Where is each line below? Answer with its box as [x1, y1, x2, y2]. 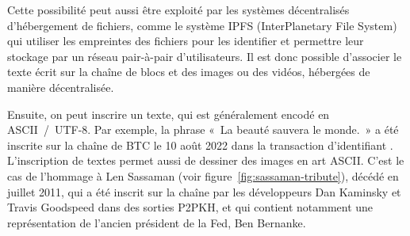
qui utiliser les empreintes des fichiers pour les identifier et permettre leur [7, 32, 364, 49]
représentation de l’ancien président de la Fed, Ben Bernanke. [7, 214, 306, 230]
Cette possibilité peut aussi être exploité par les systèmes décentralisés [7, 2, 350, 17]
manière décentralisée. [7, 78, 114, 95]
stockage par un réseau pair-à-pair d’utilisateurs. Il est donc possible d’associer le [7, 48, 402, 64]
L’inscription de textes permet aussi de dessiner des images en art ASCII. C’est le [7, 152, 404, 169]
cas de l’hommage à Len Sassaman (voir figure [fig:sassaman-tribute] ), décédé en [7, 167, 399, 184]
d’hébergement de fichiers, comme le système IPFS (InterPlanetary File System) [7, 17, 397, 33]
